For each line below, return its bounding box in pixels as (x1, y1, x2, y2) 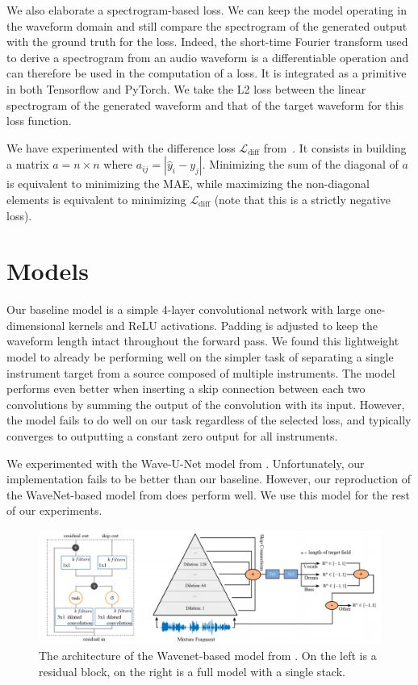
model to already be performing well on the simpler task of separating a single (6, 349, 394, 365)
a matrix (6, 156, 49, 173)
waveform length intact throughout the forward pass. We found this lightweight (6, 332, 399, 349)
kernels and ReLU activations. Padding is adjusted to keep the (69, 316, 378, 333)
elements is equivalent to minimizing (6, 190, 186, 207)
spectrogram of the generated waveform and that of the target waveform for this (6, 96, 403, 113)
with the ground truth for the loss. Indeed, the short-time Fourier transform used (6, 33, 408, 50)
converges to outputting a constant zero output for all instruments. (6, 428, 338, 444)
